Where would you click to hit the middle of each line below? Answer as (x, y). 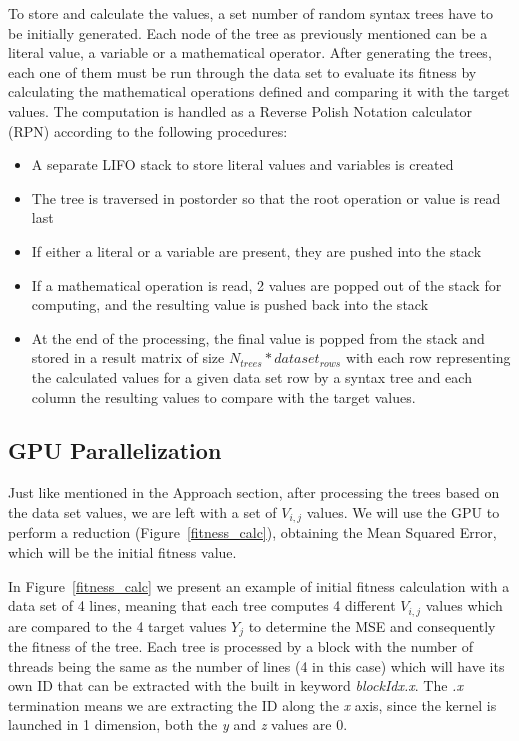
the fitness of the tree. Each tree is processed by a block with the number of (241, 646)
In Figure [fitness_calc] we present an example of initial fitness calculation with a (259, 585)
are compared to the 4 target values (117, 625)
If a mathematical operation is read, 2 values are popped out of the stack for (266, 284)
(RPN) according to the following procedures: (148, 130)
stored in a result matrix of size (128, 357)
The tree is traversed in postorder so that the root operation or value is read (266, 197)
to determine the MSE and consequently (372, 625)
